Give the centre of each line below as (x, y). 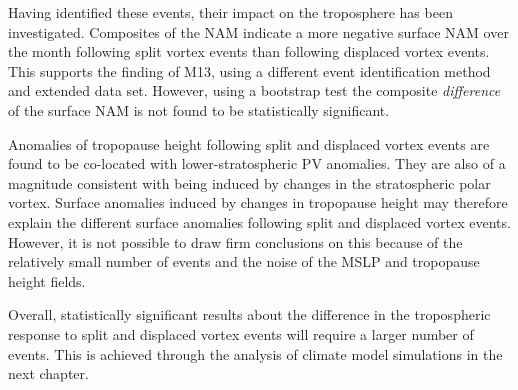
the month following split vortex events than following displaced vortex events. (249, 51)
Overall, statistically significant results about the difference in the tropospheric (249, 314)
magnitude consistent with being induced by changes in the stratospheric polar (249, 182)
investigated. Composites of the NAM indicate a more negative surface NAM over (258, 31)
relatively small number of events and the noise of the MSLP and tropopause (244, 261)
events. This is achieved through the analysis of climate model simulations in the (255, 353)
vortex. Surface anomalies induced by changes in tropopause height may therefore (258, 202)
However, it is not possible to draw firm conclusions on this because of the (235, 241)
